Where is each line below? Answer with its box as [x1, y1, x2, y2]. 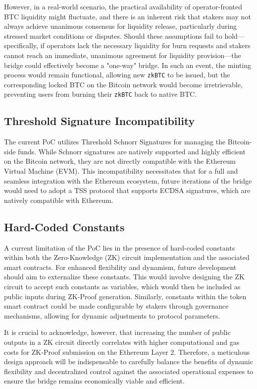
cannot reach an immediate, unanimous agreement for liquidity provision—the [4, 50, 241, 60]
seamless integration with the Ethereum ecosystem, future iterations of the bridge [4, 175, 252, 186]
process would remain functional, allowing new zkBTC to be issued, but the [4, 69, 230, 80]
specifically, [4, 40, 38, 51]
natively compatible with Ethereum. [4, 194, 113, 205]
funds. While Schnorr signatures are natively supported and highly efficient [18, 146, 246, 156]
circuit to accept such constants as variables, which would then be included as [4, 281, 241, 291]
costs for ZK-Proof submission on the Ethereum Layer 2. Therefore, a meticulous [4, 346, 250, 357]
